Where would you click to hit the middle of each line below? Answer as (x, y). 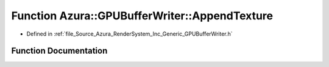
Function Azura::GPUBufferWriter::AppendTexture (142, 16)
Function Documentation (59, 51)
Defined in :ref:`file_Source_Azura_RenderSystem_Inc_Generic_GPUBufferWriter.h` (129, 34)
